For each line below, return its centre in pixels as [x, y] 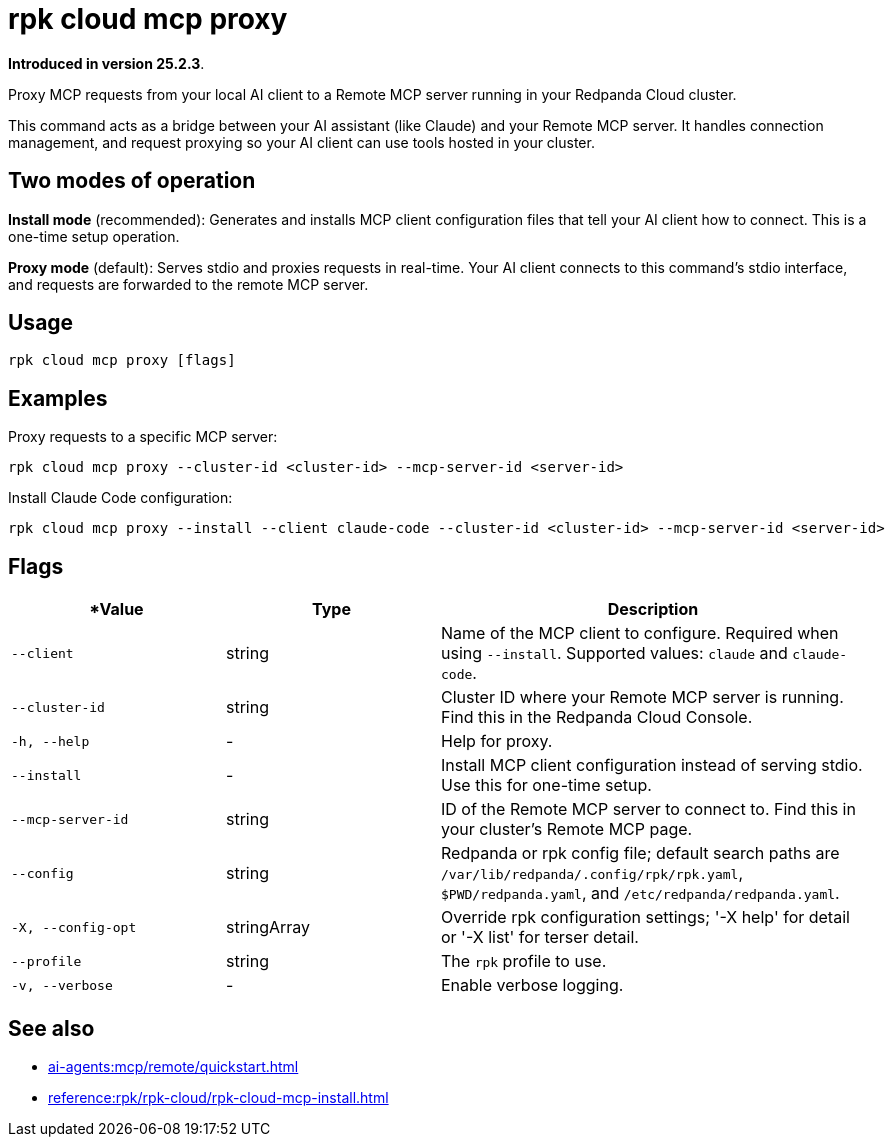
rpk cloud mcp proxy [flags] [122, 360]
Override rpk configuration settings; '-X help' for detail [645, 917]
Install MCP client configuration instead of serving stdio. [652, 765]
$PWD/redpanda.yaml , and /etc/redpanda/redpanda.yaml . [640, 893]
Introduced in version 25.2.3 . [106, 63]
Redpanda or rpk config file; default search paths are [640, 853]
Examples [58, 398]
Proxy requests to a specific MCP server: [143, 437]
